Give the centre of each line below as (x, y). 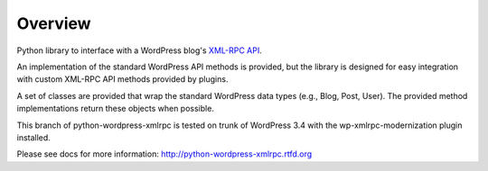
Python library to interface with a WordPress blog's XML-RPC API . (139, 50)
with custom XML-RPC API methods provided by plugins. (122, 79)
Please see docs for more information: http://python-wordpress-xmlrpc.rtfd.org (164, 154)
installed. (34, 137)
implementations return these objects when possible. (115, 109)
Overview (54, 23)
